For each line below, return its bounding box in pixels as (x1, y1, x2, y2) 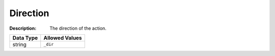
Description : (9, 25, 37, 31)
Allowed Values (43, 34, 82, 41)
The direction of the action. (49, 25, 107, 31)
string (12, 41, 26, 48)
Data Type (12, 34, 38, 41)
